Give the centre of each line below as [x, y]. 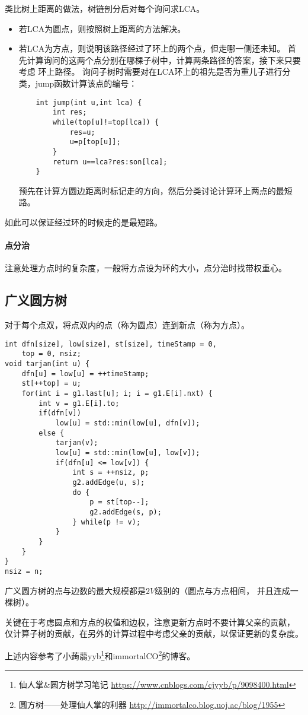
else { [52, 433]
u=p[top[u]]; [95, 142]
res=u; [82, 132]
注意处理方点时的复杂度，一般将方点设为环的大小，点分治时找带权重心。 [146, 268]
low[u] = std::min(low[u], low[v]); [128, 453]
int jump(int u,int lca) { [89, 102]
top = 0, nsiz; [51, 354]
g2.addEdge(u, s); [109, 482]
